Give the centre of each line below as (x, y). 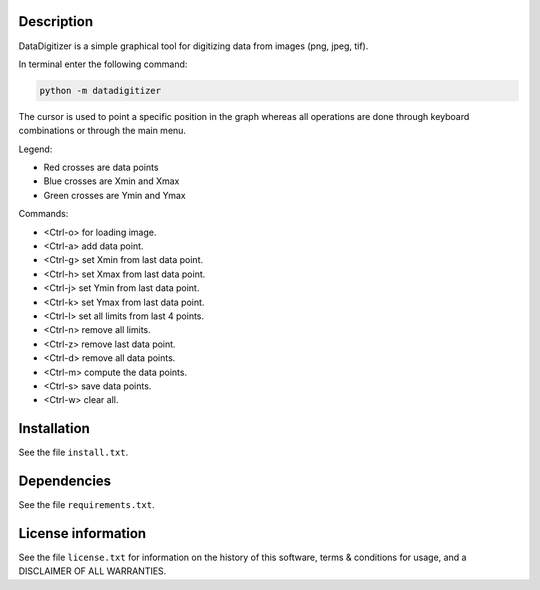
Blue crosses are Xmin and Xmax (111, 181)
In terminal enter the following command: (103, 64)
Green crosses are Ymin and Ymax (114, 195)
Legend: (35, 149)
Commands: (43, 214)
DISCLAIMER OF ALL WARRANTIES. (92, 571)
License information (82, 533)
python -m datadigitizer (100, 90)
